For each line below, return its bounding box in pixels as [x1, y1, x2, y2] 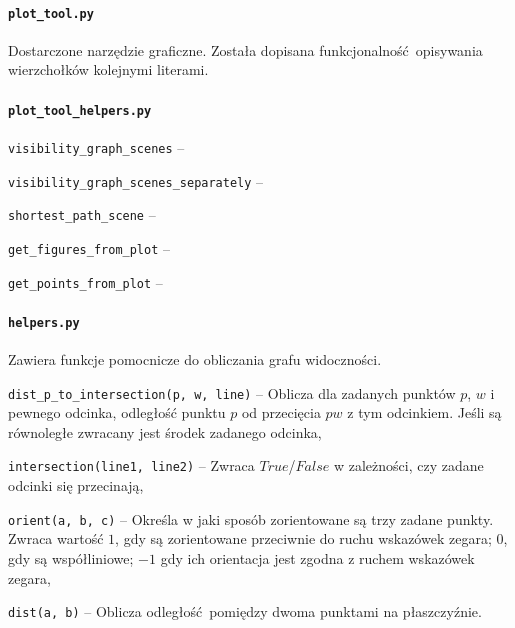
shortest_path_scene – [8, 204, 156, 225]
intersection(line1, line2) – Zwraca [8, 455, 255, 476]
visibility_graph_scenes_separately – [8, 170, 264, 191]
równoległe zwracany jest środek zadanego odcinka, [8, 421, 322, 442]
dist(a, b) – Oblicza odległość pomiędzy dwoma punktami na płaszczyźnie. [8, 601, 482, 622]
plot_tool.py [8, 6, 94, 21]
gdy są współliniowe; [8, 547, 134, 568]
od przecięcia [241, 402, 321, 423]
